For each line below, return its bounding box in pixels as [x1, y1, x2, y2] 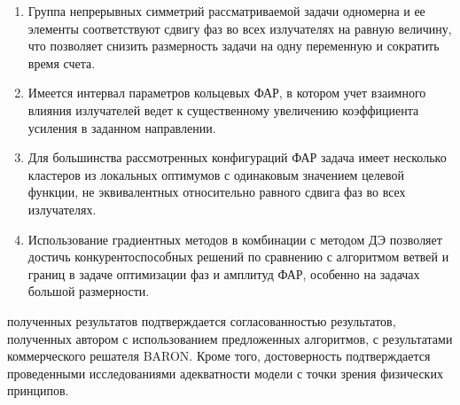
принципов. [7, 381, 69, 400]
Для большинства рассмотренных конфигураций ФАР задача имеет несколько [27, 148, 447, 167]
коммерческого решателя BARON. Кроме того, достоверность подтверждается [7, 347, 431, 365]
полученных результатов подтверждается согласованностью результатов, [7, 311, 396, 330]
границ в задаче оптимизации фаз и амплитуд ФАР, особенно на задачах [27, 264, 420, 283]
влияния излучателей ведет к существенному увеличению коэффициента [27, 100, 419, 119]
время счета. [27, 53, 96, 72]
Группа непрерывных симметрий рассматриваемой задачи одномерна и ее [27, 2, 425, 19]
